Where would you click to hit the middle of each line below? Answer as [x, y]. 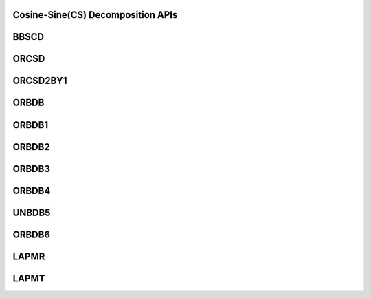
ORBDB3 [32, 169]
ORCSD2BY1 [40, 81]
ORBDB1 [30, 125]
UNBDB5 [32, 212]
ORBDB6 [32, 234]
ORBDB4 [32, 190]
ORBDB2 [32, 147]
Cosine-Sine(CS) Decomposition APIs [95, 15]
